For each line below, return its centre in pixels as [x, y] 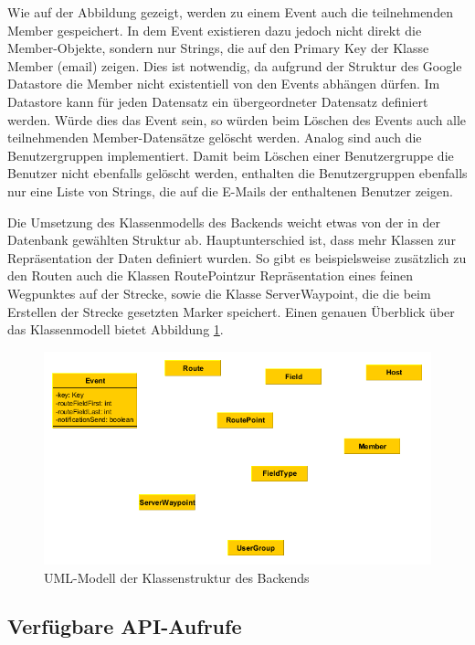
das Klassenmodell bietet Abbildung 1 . [116, 329]
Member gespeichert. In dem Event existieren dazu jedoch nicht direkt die [215, 30]
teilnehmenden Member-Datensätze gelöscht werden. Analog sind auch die [215, 137]
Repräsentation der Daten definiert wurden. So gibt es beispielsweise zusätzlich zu [237, 257]
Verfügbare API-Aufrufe [125, 626]
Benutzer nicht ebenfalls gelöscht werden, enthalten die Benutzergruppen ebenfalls [237, 173]
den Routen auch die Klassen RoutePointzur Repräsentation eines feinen [211, 275]
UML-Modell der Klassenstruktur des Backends [177, 577]
